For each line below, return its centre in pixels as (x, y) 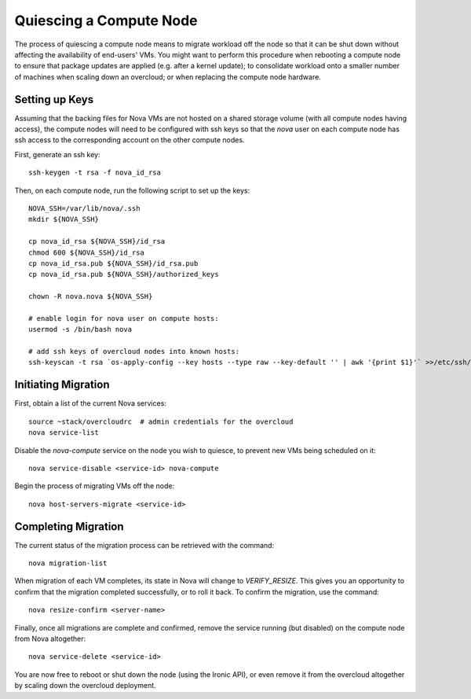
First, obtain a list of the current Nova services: (90, 403)
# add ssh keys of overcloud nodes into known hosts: (134, 351)
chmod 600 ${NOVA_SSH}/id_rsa (87, 252)
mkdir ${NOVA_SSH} (64, 219)
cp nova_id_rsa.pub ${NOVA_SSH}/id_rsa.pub (113, 263)
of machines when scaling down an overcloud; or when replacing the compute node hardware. (168, 77)
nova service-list (64, 433)
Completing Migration (69, 526)
